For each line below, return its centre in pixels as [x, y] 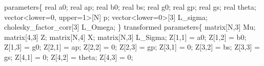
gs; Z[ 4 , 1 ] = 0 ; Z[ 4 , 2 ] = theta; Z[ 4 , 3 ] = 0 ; [69, 57]
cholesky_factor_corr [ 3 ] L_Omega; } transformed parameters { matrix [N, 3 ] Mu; [130, 27]
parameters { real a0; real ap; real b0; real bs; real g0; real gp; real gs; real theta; [130, 7]
